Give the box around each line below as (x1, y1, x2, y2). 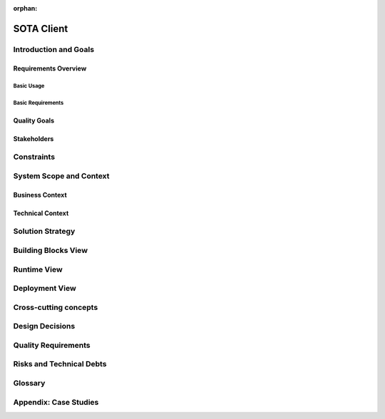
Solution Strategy (13, 227, 76, 237)
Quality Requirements (13, 340, 91, 350)
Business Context (13, 190, 67, 199)
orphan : (13, 4, 38, 12)
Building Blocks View (13, 246, 88, 255)
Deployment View (13, 284, 76, 294)
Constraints (13, 152, 56, 162)
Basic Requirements (13, 100, 64, 107)
